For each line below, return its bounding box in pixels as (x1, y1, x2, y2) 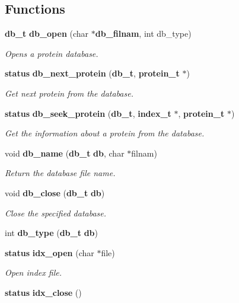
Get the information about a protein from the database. (5, 127, 205, 139)
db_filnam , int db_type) (95, 27, 192, 40)
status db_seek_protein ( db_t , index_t (5, 107, 171, 119)
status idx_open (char (5, 246, 94, 259)
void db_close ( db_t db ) (5, 186, 105, 199)
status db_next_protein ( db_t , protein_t (5, 67, 180, 79)
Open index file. (5, 266, 62, 279)
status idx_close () (5, 286, 82, 298)
